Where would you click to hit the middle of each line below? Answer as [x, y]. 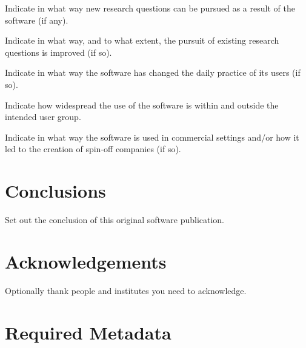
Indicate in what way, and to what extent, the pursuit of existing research [142, 40]
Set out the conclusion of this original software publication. [115, 220]
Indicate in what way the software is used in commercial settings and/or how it [152, 137]
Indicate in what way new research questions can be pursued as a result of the [150, 8]
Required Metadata [88, 332]
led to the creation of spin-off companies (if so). [93, 149]
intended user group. [43, 117]
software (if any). [37, 20]
